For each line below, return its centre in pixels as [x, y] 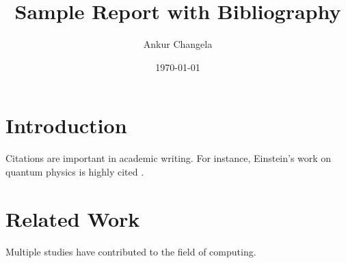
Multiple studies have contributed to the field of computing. [131, 251]
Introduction [66, 125]
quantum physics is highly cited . [75, 171]
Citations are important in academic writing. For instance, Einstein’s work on [169, 158]
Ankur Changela [178, 44]
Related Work [73, 218]
